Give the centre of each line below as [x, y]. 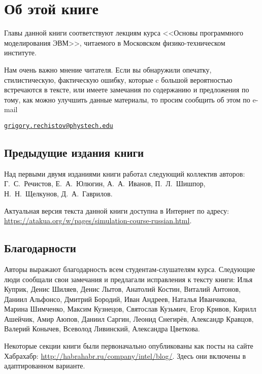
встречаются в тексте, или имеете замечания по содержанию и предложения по [127, 90]
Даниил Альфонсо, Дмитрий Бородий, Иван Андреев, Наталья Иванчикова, [121, 299]
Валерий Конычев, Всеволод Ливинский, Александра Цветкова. [102, 329]
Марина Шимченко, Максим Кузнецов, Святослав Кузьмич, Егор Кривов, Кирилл [130, 309]
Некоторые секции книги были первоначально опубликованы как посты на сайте [129, 346]
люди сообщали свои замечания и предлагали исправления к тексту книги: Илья [128, 279]
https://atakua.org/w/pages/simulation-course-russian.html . [98, 220]
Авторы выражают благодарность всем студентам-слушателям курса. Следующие [130, 269]
